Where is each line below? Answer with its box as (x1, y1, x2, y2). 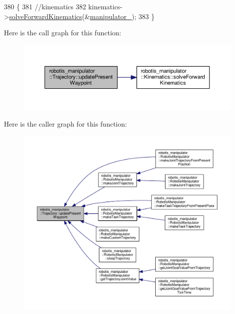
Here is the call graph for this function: (4, 27, 121, 38)
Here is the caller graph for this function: (4, 119, 127, 129)
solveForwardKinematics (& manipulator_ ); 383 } (9, 11, 155, 21)
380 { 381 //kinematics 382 (4, 1, 86, 11)
